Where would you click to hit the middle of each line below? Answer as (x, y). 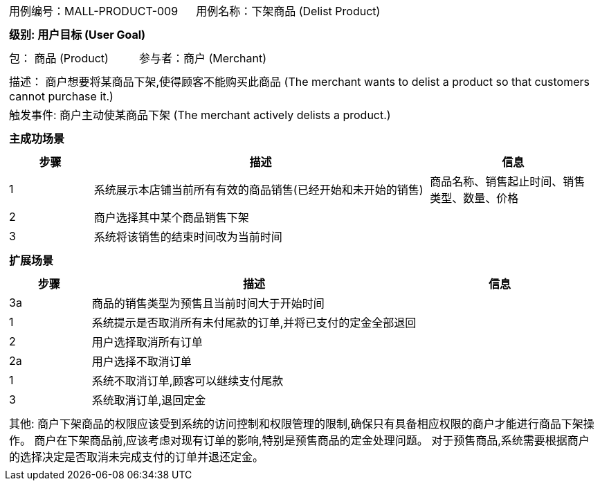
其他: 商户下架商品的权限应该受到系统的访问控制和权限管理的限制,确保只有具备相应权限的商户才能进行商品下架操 (302, 424)
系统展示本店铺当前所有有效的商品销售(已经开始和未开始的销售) (258, 190)
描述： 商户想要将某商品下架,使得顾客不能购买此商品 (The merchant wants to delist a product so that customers (299, 82)
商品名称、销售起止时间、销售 (508, 181)
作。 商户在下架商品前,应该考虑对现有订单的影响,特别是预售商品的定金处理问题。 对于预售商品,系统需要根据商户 (299, 440)
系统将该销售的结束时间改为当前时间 (188, 237)
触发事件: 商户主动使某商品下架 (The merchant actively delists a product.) (200, 115)
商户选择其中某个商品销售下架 (171, 217)
